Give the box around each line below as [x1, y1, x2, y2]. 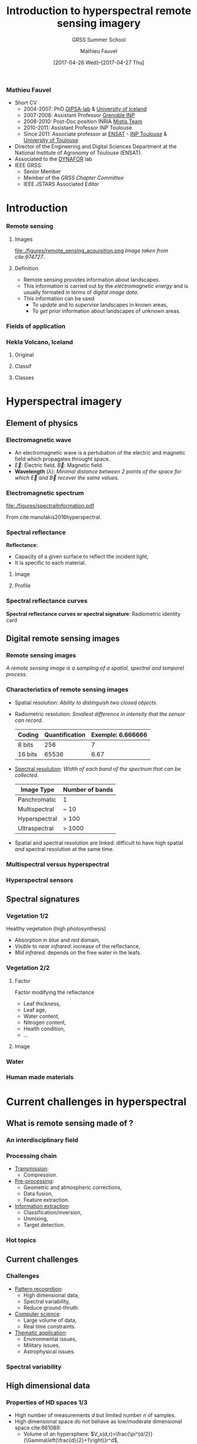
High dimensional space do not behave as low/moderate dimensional [14, 1418, 182, 1425]
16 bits [17, 750, 38, 758]
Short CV [14, 99, 37, 107]
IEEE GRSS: [14, 162, 43, 169]
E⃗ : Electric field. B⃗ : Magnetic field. [14, 461, 103, 469]
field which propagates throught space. [14, 455, 111, 462]
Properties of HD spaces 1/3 [6, 1399, 88, 1407]
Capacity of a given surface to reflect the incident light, [14, 553, 149, 560]
